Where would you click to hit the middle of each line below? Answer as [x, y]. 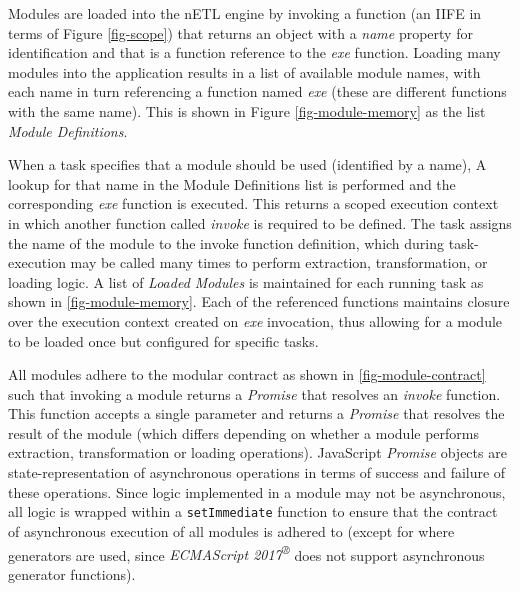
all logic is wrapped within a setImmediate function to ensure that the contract [253, 511]
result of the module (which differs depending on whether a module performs [244, 432]
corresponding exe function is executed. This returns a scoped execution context [253, 203]
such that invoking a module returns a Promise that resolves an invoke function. [254, 393]
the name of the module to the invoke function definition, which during [226, 242]
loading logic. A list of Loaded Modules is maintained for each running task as [246, 281]
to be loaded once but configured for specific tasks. [163, 340]
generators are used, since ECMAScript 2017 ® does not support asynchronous [246, 553]
